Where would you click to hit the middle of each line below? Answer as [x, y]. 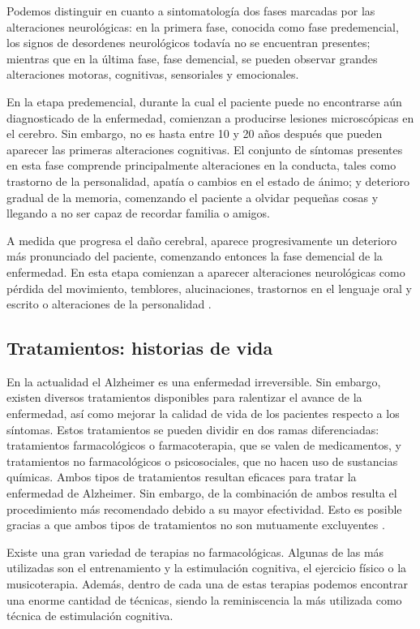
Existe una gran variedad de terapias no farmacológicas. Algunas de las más [195, 551]
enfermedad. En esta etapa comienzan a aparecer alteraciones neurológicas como [206, 271]
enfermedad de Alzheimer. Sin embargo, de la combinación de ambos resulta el [202, 493]
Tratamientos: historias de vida [140, 348]
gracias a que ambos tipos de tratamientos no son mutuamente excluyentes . [196, 525]
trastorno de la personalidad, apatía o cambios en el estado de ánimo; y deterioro [208, 181]
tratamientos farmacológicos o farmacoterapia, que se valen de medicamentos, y [204, 445]
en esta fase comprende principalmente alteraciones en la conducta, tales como [201, 165]
